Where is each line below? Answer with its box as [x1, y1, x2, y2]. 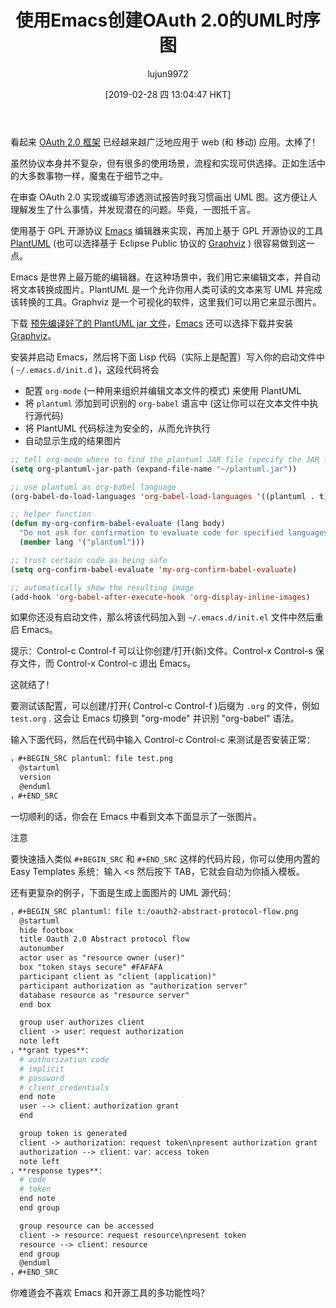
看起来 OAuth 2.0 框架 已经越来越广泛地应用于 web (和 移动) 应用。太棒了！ [10, 136, 321, 148]
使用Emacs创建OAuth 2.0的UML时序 [15, 9, 321, 32]
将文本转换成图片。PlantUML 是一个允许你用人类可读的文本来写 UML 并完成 [10, 283, 323, 295]
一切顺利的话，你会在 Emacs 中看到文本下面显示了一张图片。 [10, 810, 262, 822]
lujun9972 [147, 67, 189, 80]
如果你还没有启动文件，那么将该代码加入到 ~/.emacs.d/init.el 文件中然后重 [10, 611, 324, 623]
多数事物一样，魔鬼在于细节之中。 [27, 169, 168, 181]
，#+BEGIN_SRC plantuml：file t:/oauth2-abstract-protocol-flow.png [10, 906, 299, 916]
